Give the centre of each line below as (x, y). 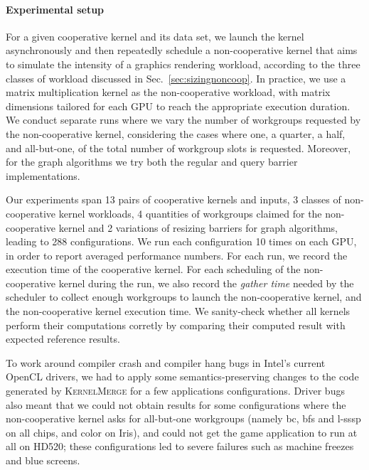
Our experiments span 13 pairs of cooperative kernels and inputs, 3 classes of (173, 199)
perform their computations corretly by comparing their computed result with (176, 325)
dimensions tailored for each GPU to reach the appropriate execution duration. (178, 106)
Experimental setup (55, 9)
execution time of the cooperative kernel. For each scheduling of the (153, 269)
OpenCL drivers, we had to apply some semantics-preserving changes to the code (182, 376)
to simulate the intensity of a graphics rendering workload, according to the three (183, 64)
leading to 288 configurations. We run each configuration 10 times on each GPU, (181, 241)
